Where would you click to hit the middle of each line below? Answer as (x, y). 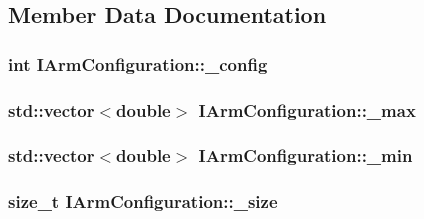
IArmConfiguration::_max (307, 109)
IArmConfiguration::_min (305, 155)
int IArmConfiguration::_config (138, 63)
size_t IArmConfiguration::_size (143, 201)
